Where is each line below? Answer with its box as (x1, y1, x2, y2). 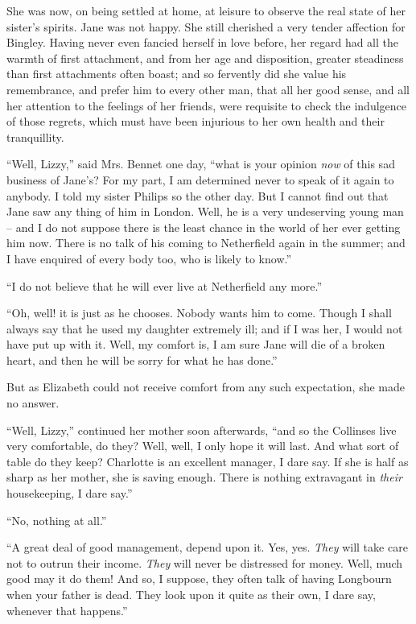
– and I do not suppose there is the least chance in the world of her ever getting (6, 218, 401, 235)
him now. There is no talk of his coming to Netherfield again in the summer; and (6, 234, 406, 251)
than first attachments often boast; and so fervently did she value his (6, 65, 347, 82)
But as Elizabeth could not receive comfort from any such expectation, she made (6, 378, 405, 395)
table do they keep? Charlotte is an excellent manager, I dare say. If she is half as (6, 453, 409, 469)
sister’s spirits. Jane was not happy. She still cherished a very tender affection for (6, 18, 406, 35)
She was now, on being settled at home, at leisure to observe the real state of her (6, 2, 406, 19)
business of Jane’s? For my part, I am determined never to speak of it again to (6, 171, 394, 188)
